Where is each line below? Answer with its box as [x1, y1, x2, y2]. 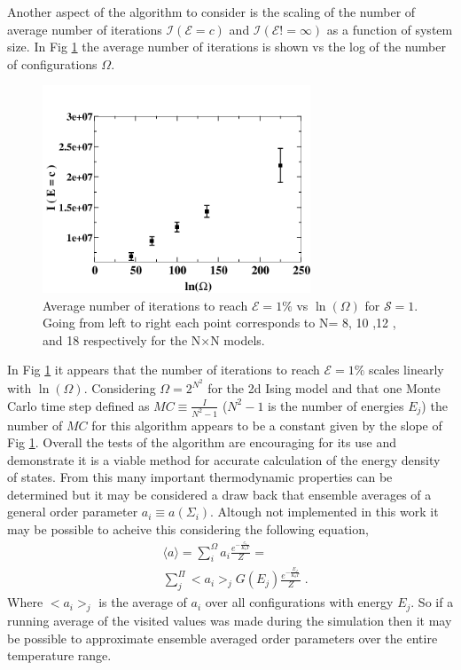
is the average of [98, 593, 187, 611]
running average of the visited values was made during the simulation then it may [7, 611, 452, 629]
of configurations [7, 54, 98, 73]
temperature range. [7, 646, 112, 665]
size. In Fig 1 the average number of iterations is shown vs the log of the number [7, 37, 446, 56]
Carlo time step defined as [7, 396, 150, 414]
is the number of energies [268, 396, 404, 414]
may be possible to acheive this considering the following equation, [7, 520, 369, 539]
